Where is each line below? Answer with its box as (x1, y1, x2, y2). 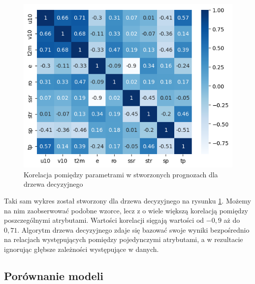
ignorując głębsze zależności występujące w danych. (4, 244, 159, 254)
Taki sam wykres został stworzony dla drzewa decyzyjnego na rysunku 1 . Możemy (4, 196, 251, 206)
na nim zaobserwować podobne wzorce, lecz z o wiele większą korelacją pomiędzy (4, 205, 249, 215)
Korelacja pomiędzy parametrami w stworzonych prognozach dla (24, 169, 218, 179)
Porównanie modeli (4, 268, 103, 283)
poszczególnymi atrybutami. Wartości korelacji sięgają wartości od (4, 215, 204, 225)
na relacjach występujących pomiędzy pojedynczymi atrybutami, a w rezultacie (4, 234, 243, 244)
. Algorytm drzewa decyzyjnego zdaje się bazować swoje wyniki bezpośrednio (17, 224, 250, 235)
